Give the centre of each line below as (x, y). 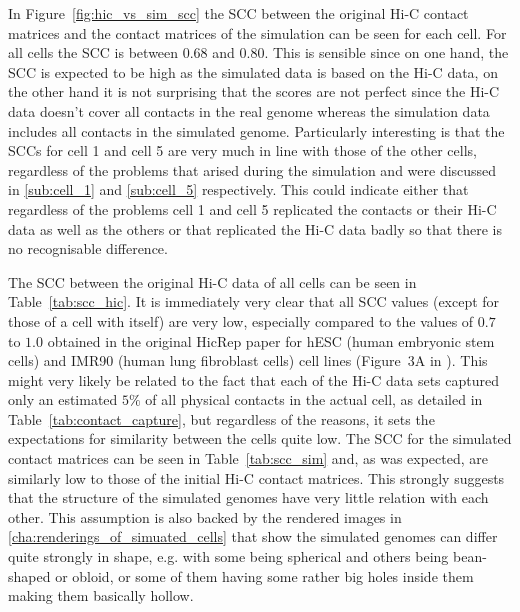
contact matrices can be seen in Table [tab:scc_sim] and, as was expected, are (248, 458)
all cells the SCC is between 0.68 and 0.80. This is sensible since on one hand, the (258, 52)
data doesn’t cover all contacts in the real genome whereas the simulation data (249, 110)
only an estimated (63, 399)
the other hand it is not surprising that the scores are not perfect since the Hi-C (254, 91)
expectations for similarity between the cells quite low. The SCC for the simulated (260, 438)
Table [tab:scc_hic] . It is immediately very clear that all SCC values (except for (254, 301)
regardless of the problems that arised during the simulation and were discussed (252, 169)
